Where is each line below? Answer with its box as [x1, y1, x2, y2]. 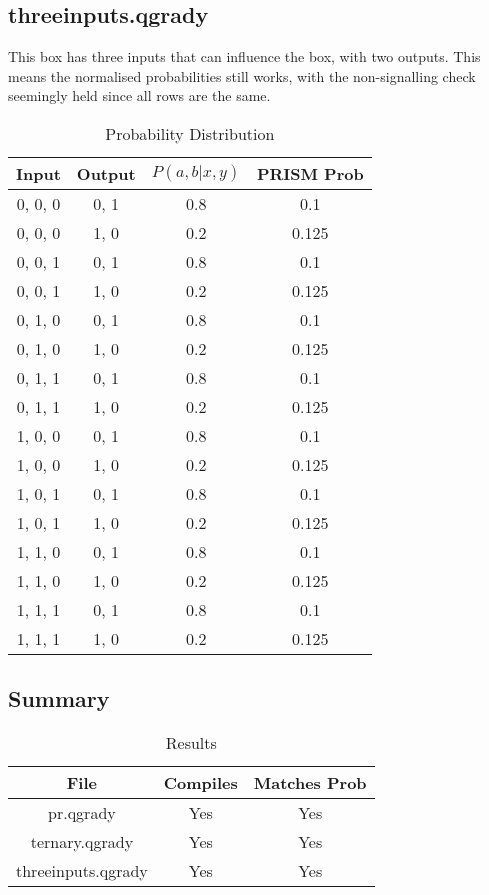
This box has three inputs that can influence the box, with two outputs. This [8, 46, 481, 67]
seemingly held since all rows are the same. [8, 85, 271, 106]
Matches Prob [253, 771, 367, 795]
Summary [8, 683, 110, 714]
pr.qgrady [48, 801, 116, 825]
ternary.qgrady [30, 830, 134, 854]
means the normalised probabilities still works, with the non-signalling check [8, 65, 476, 86]
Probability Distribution [105, 121, 275, 145]
